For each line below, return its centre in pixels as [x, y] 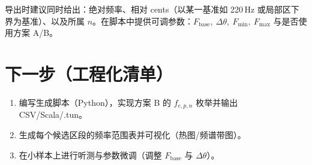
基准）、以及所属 [53, 21]
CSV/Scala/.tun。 [53, 114]
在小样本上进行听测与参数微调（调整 [90, 155]
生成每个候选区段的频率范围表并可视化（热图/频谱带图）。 [132, 134]
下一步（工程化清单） [89, 73]
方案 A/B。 [35, 33]
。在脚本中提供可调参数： [143, 21]
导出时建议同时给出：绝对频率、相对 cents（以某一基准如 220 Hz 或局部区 [148, 9]
